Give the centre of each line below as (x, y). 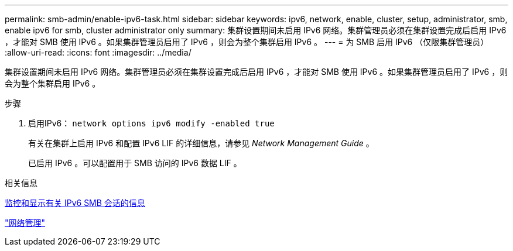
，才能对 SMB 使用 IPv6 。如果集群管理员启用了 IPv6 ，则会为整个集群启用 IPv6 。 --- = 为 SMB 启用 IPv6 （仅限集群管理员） (247, 42)
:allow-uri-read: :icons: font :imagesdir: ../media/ (98, 52)
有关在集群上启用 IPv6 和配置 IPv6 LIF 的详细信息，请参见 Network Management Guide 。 (201, 143)
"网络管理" (25, 223)
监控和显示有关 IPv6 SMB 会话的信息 (75, 203)
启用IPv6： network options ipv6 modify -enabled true (151, 123)
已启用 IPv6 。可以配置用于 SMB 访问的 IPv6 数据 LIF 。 (135, 163)
